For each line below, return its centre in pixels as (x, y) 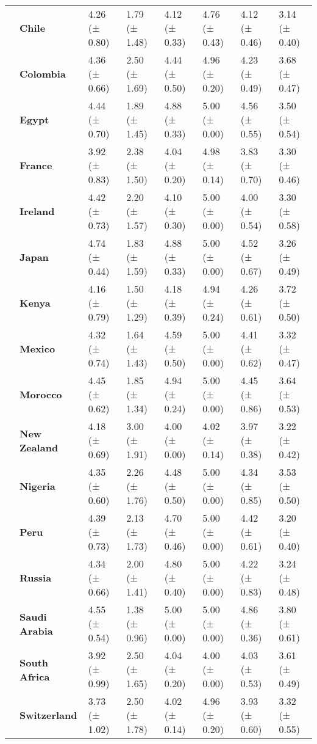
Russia (36, 578)
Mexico (37, 348)
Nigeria (37, 486)
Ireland (37, 211)
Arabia (36, 630)
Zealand (39, 447)
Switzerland (48, 715)
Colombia (43, 74)
